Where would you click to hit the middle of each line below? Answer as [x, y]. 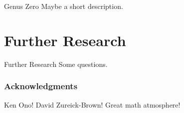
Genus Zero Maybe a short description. [64, 6]
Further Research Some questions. [56, 64]
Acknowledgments [41, 86]
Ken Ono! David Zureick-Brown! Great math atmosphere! [92, 104]
